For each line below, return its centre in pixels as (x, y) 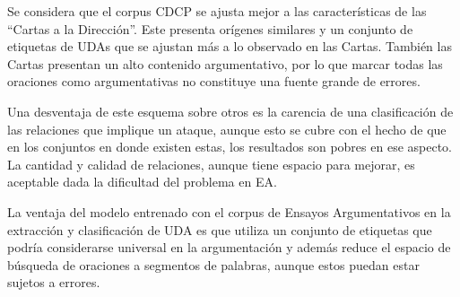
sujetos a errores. (54, 282)
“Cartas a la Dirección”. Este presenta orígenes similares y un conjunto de (210, 28)
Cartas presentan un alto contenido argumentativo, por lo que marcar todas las (225, 63)
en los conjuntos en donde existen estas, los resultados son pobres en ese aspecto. (230, 147)
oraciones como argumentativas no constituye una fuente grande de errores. (214, 81)
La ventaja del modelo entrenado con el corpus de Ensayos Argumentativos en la (229, 211)
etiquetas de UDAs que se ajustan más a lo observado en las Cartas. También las (230, 46)
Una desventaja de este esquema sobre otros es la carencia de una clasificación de (230, 111)
